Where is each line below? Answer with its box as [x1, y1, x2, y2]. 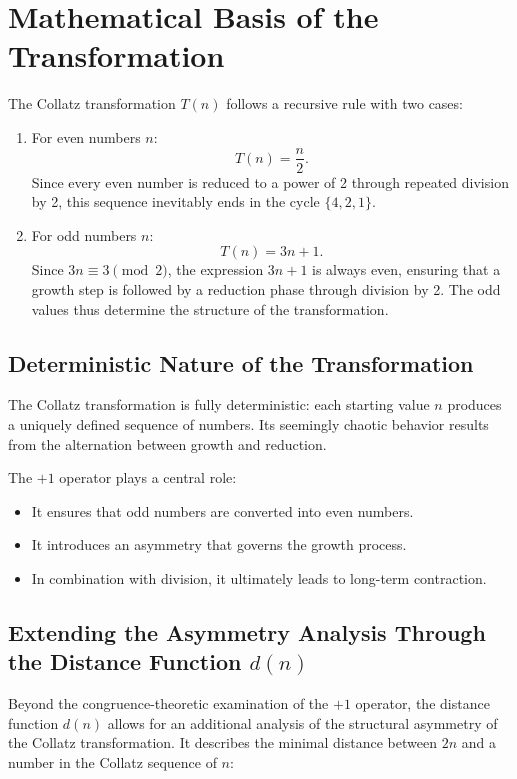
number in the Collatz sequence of [8, 751, 217, 772]
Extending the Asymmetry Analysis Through [8, 616, 486, 647]
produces [447, 394, 502, 415]
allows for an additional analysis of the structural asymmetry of [107, 712, 498, 733]
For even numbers [31, 126, 141, 147]
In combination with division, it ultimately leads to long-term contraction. [31, 567, 487, 588]
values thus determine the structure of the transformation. [31, 298, 389, 319]
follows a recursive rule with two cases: [226, 93, 463, 114]
